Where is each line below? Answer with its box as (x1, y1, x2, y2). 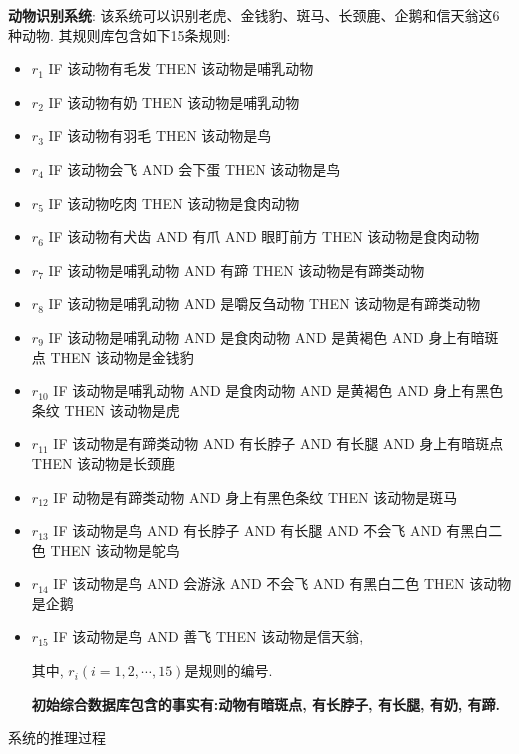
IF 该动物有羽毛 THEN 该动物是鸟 (48, 125, 272, 146)
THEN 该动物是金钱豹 (50, 346, 194, 367)
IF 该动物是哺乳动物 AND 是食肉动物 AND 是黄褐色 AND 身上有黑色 (53, 380, 504, 401)
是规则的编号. (184, 660, 273, 681)
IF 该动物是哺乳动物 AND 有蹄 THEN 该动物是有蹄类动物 (48, 259, 425, 280)
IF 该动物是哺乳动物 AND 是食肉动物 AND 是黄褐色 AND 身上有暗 (48, 326, 485, 347)
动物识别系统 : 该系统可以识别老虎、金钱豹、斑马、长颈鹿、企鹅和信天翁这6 (8, 5, 500, 25)
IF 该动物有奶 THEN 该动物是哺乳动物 (48, 91, 300, 112)
